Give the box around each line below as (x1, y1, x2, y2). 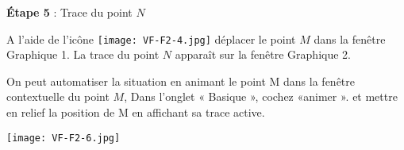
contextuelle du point (6, 88, 110, 105)
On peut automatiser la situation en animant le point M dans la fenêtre (6, 72, 355, 89)
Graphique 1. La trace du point (6, 46, 160, 63)
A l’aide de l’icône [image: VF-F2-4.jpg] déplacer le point (6, 30, 296, 47)
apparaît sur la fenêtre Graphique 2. (175, 46, 351, 63)
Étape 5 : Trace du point (6, 4, 133, 20)
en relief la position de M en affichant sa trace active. (6, 104, 265, 121)
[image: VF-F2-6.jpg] (6, 132, 121, 144)
